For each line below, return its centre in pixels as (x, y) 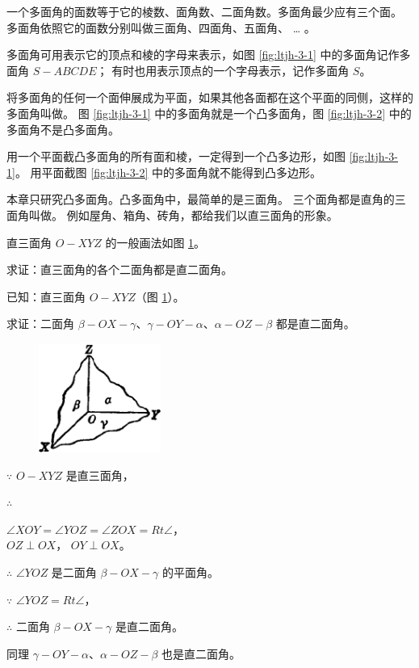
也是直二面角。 (201, 653)
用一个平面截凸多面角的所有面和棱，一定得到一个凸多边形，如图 (176, 156)
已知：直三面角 (46, 296)
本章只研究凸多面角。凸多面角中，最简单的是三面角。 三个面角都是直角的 (201, 199)
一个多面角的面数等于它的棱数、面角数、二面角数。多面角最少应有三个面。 (204, 11)
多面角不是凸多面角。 (63, 129)
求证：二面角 (40, 323)
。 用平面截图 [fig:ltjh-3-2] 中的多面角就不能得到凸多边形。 (168, 172)
